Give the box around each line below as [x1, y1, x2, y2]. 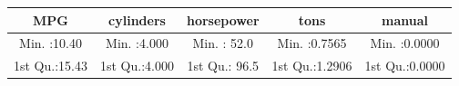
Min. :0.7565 [277, 33, 347, 53]
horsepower [186, 10, 260, 29]
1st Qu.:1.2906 [271, 56, 352, 75]
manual [382, 10, 428, 29]
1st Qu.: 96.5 [187, 56, 260, 75]
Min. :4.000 [106, 33, 168, 53]
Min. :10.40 [19, 33, 82, 53]
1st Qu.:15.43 [14, 56, 87, 75]
